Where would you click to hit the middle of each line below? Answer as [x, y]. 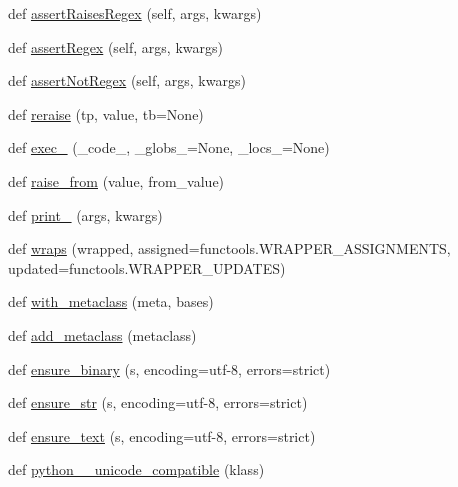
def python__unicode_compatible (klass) [136, 469]
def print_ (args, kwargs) [85, 214]
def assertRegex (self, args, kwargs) [115, 46]
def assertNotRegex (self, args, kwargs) [127, 80]
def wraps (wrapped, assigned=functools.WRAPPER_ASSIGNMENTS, [229, 248]
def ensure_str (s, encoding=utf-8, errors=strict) [158, 402]
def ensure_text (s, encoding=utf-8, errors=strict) [162, 435]
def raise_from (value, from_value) [116, 180]
